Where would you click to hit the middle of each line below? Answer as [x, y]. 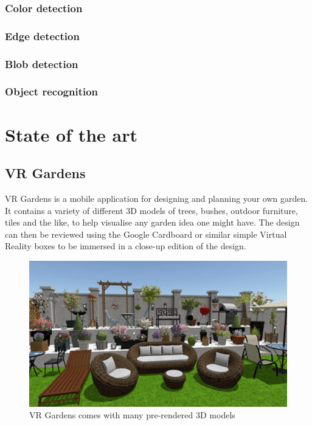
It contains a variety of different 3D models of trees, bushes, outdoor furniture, [151, 210]
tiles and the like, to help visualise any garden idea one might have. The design [152, 222]
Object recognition [52, 92]
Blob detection [42, 64]
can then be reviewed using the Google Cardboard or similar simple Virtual [146, 234]
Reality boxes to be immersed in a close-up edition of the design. [126, 246]
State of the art [71, 134]
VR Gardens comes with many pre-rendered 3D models [132, 415]
